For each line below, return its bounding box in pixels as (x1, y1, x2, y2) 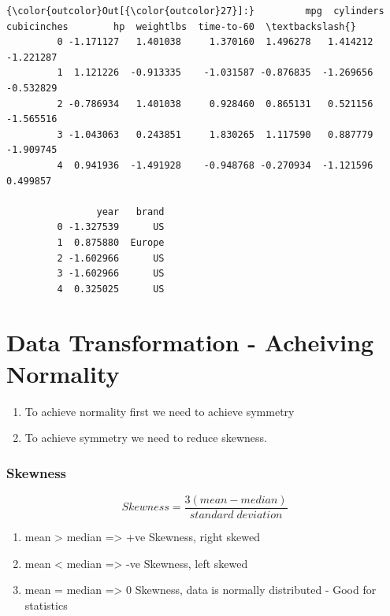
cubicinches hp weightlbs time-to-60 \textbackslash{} (6, 20, 356, 32)
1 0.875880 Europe (57, 236, 165, 248)
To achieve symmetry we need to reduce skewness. (24, 429, 267, 446)
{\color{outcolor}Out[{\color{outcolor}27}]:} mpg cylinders (6, 6, 384, 17)
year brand (96, 206, 165, 217)
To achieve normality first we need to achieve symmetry (24, 403, 295, 419)
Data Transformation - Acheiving (6, 326, 374, 358)
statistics (24, 596, 68, 613)
